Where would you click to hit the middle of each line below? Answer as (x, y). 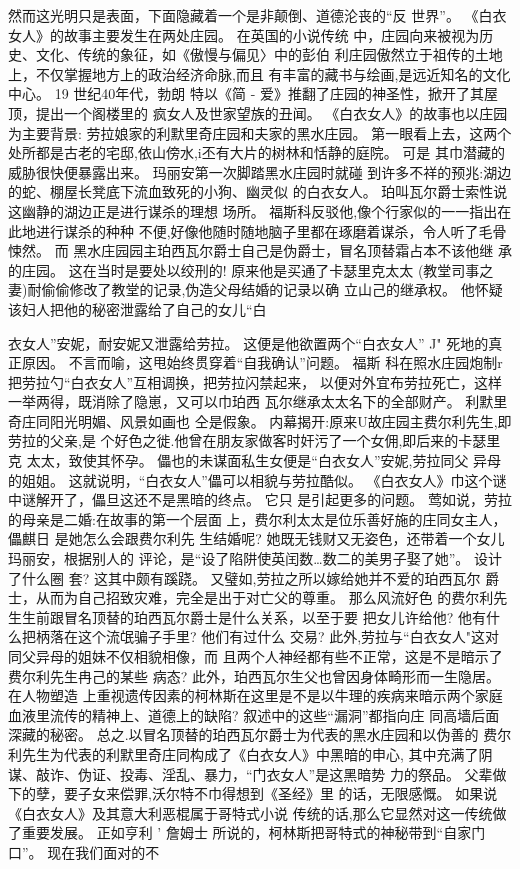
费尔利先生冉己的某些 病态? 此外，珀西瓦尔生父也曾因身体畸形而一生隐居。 (254, 675)
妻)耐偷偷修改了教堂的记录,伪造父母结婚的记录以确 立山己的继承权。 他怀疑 (255, 289)
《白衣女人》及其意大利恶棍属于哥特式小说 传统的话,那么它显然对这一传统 (250, 812)
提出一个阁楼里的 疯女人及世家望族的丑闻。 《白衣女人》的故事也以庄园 (271, 112)
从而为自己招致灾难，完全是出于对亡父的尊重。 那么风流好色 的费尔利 (264, 597)
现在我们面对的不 (103, 851)
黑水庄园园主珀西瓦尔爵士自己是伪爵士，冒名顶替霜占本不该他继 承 (292, 250)
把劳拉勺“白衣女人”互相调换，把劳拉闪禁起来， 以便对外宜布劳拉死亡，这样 (255, 381)
